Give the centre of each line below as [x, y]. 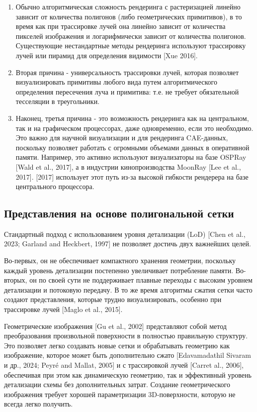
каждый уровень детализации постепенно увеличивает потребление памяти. [119, 270]
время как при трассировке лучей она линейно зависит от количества [121, 26]
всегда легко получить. [39, 404]
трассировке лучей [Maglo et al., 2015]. [63, 309]
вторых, [16, 280]
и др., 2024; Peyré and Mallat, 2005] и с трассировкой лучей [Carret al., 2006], [124, 365]
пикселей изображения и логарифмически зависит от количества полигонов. [131, 36]
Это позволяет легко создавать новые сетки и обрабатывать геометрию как [117, 345]
